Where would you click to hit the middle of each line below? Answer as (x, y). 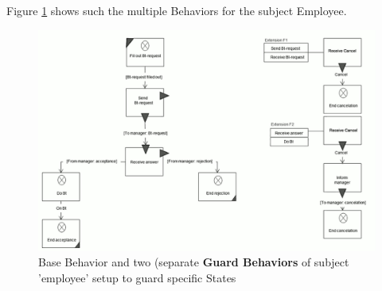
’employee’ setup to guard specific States (137, 278)
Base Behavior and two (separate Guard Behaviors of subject (194, 262)
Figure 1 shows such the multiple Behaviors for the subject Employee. (177, 10)
